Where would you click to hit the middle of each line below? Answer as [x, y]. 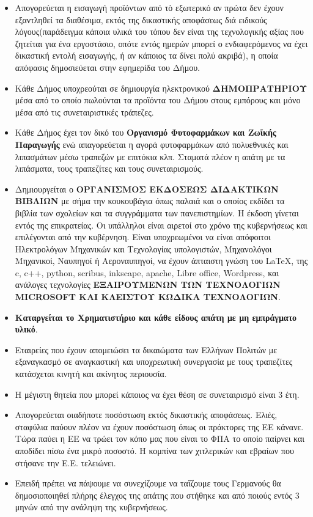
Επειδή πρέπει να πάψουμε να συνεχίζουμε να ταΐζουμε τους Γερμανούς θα [148, 483]
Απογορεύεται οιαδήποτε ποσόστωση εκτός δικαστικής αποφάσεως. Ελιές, [146, 415]
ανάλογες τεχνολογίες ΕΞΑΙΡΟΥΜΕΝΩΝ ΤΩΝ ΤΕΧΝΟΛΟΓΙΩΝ [148, 284]
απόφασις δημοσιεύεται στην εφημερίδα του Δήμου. [107, 67]
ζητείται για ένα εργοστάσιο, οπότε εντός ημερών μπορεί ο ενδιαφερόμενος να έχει [161, 43]
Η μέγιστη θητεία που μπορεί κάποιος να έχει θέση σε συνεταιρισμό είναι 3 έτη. [157, 394]
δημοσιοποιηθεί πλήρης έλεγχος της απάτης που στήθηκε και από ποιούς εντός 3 [157, 495]
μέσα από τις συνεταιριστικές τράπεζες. [84, 112]
